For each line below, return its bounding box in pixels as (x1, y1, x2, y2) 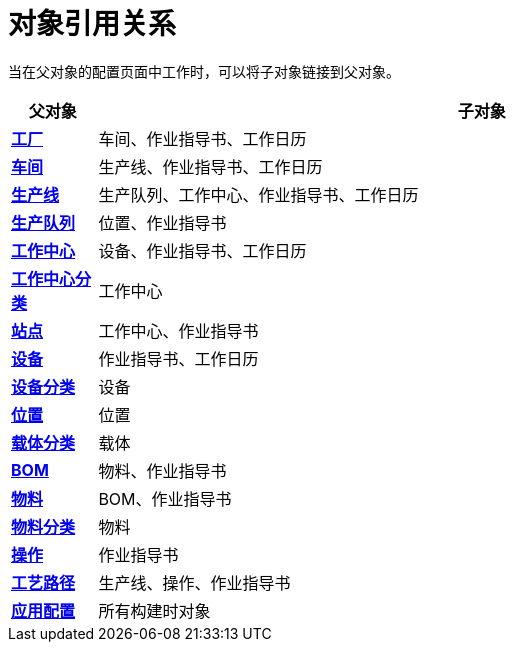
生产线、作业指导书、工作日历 (98, 156, 323, 177)
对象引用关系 (8, 7, 177, 41)
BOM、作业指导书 (98, 488, 232, 509)
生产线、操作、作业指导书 (98, 572, 291, 593)
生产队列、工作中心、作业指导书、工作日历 (98, 184, 419, 205)
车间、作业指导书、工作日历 (98, 128, 307, 149)
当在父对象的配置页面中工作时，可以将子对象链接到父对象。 (8, 62, 400, 80)
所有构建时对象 (98, 600, 211, 621)
